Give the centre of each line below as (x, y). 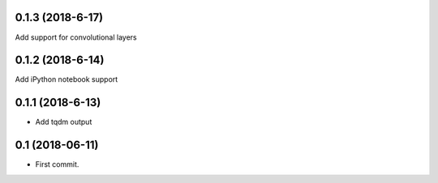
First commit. (57, 164)
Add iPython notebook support (67, 79)
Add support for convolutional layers (76, 37)
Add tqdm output (64, 122)
